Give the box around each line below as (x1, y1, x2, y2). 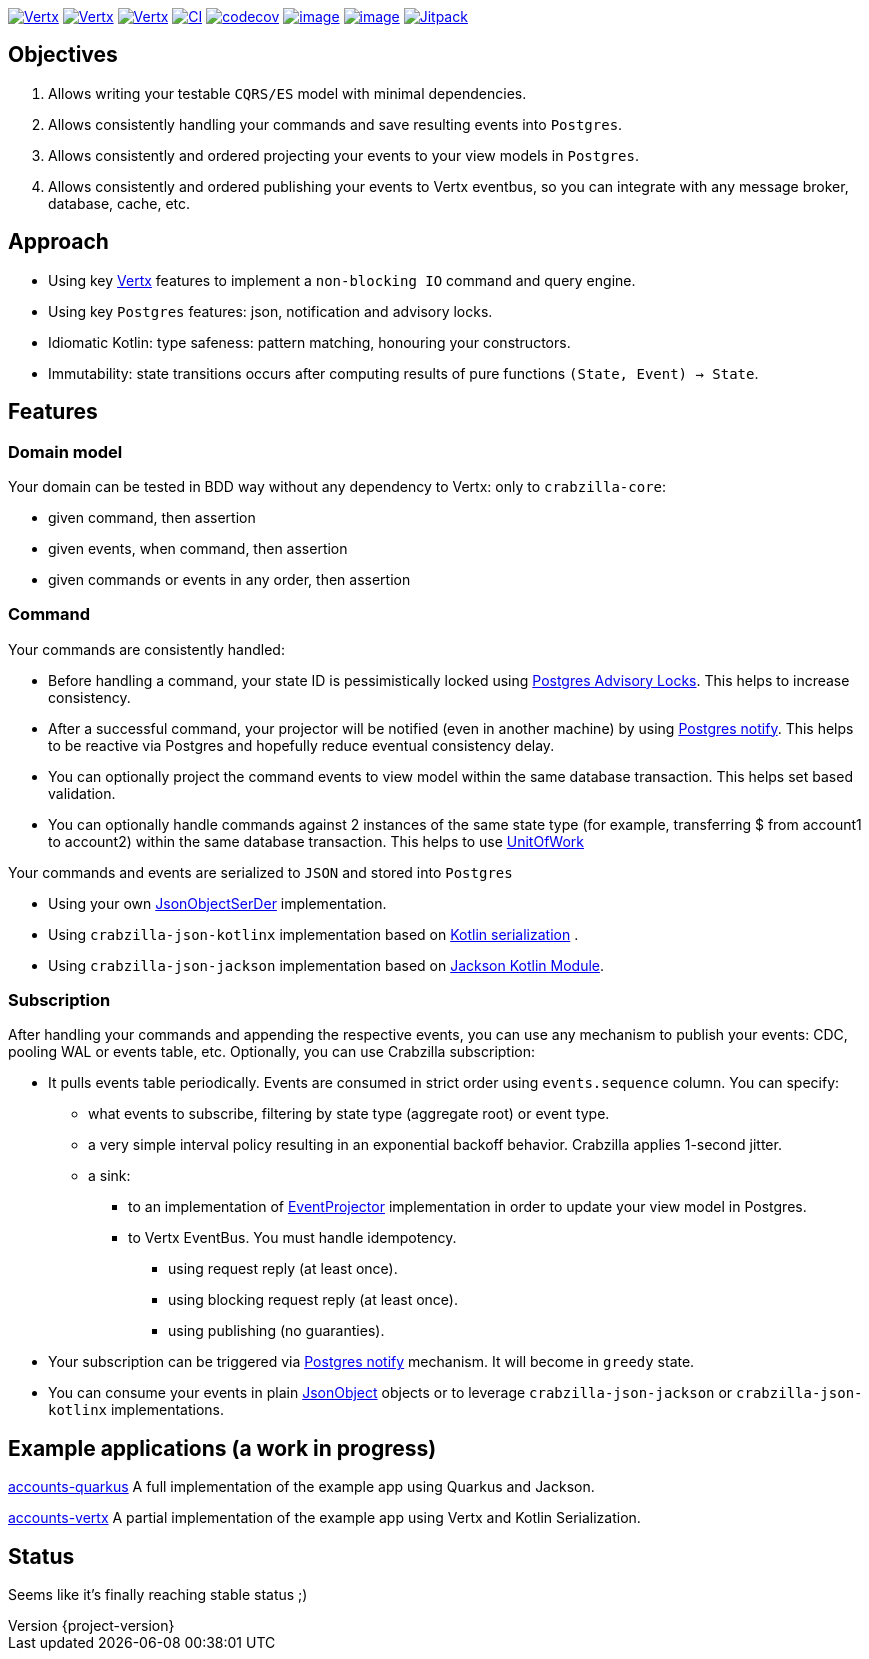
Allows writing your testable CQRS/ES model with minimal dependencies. (48, 84, 527, 102)
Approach (8, 229, 109, 255)
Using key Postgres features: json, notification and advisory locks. (48, 302, 493, 320)
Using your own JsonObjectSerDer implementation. (48, 894, 387, 912)
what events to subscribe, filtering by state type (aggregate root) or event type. (88, 1105, 610, 1123)
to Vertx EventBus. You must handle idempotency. (128, 1229, 457, 1247)
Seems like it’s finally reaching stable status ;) (8, 1586, 308, 1604)
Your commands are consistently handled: (8, 640, 285, 658)
